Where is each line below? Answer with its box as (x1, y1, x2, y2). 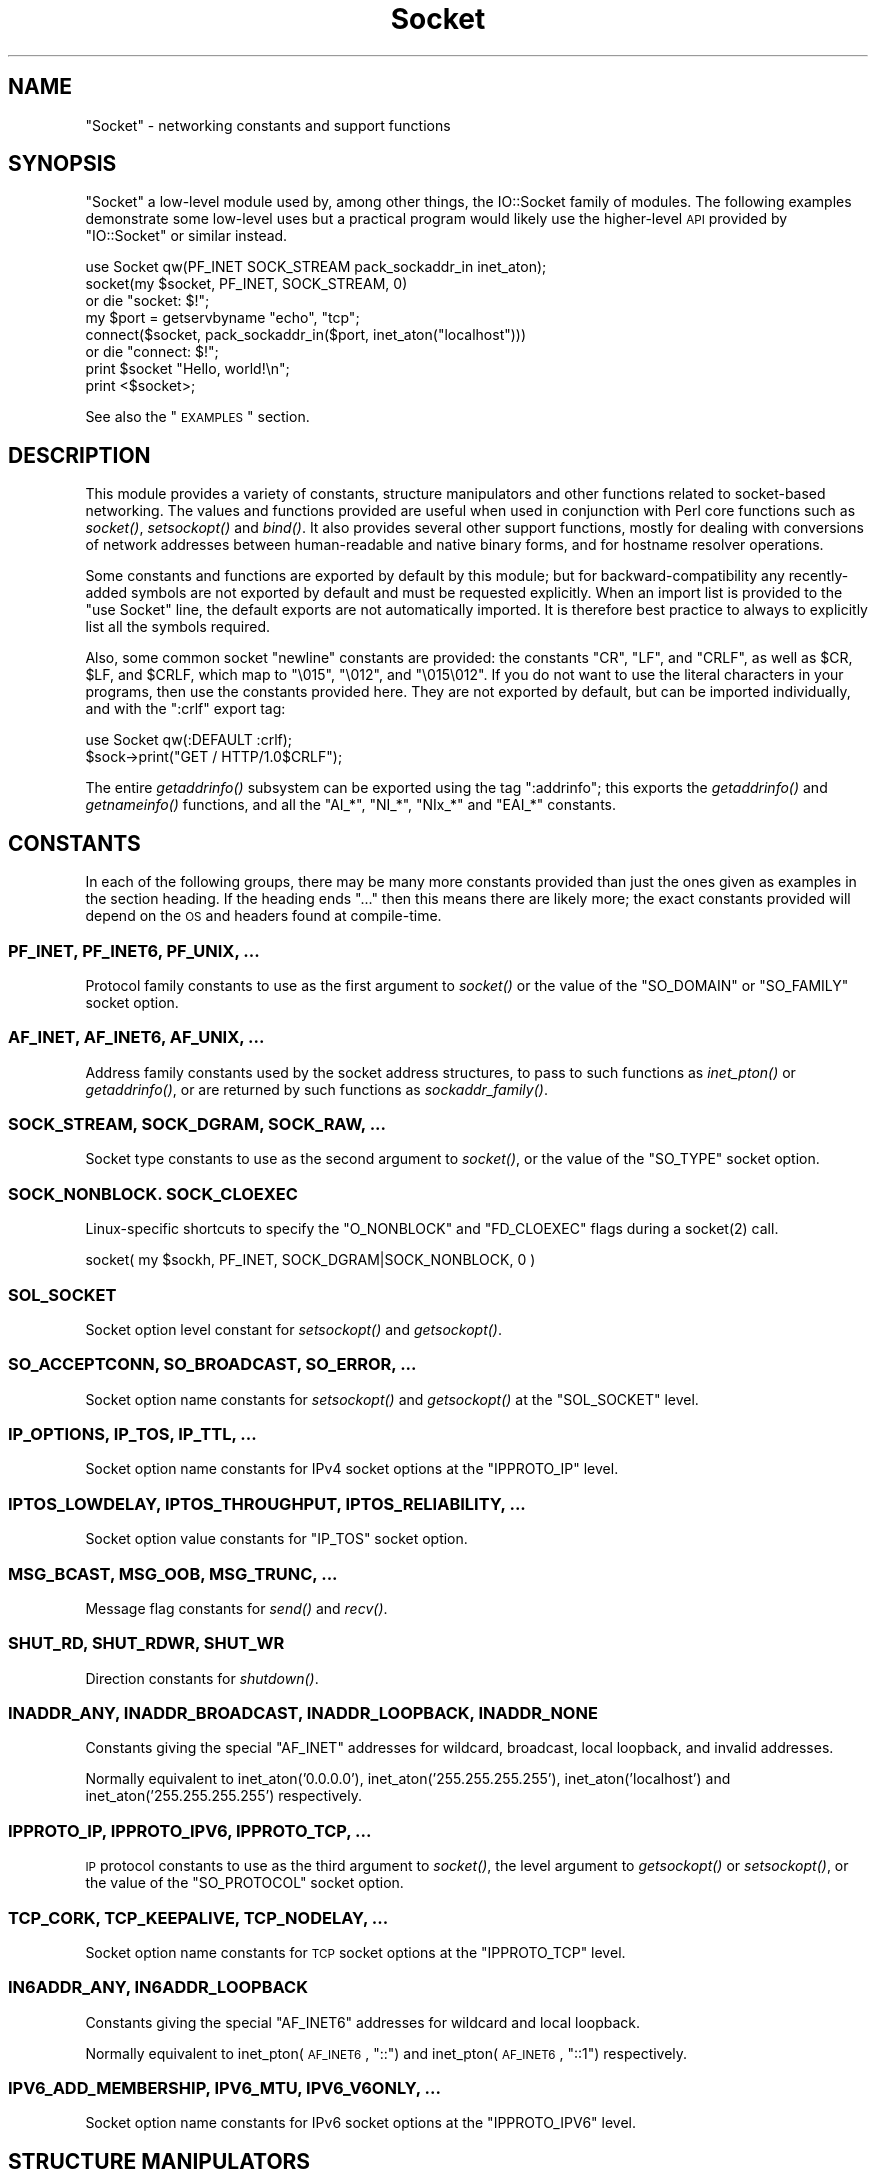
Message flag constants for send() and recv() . (85, 1599, 388, 1617)
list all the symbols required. (85, 618, 271, 636)
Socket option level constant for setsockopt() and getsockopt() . (85, 1320, 503, 1338)
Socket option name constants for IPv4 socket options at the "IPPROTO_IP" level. (85, 1460, 619, 1478)
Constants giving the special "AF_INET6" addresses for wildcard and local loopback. (85, 2013, 641, 2031)
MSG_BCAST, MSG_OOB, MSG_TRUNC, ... (8, 1563, 338, 1584)
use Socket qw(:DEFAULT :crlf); (85, 731, 293, 749)
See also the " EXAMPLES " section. (85, 408, 310, 426)
